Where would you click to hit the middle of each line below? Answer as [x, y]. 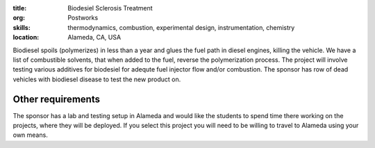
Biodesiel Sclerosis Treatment [110, 8]
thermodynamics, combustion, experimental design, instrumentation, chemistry [181, 27]
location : [26, 38]
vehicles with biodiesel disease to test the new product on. [97, 79]
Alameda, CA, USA [94, 38]
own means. [30, 135]
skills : [22, 27]
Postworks [83, 18]
